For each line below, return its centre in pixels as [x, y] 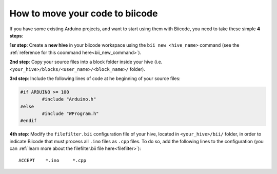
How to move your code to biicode [84, 13]
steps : [16, 35]
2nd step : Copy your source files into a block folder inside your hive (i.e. [86, 62]
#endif [28, 121]
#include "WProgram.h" [71, 114]
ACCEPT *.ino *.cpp [53, 160]
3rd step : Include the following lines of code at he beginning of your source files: [95, 78]
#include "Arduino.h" [69, 99]
